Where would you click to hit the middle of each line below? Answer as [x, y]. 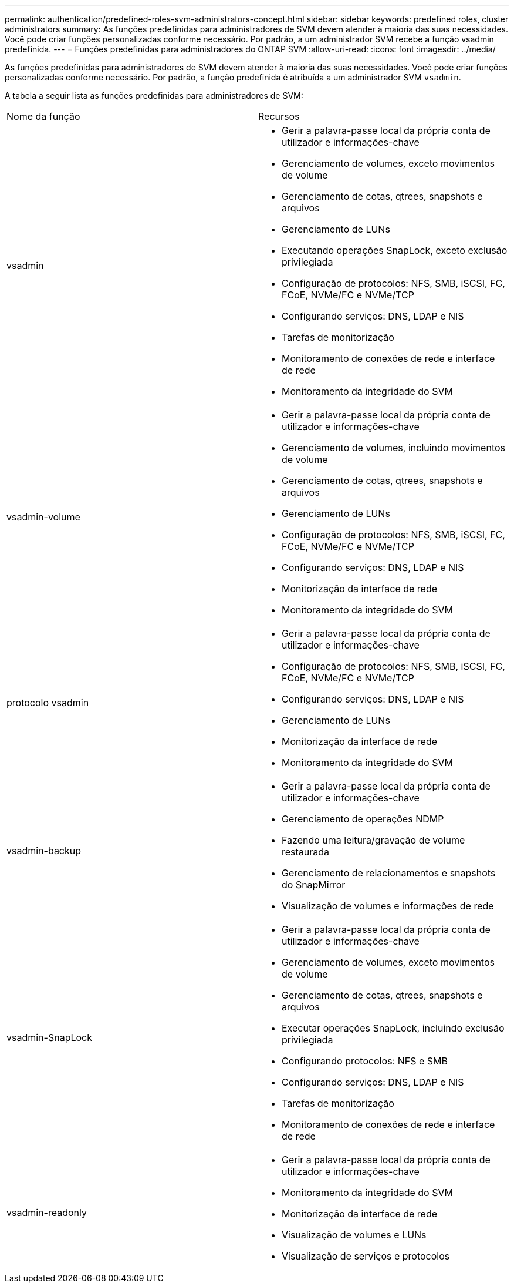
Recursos [279, 116]
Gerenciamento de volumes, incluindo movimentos [394, 448]
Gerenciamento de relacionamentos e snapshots [389, 873]
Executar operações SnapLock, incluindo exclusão [393, 1028]
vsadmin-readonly [47, 1213]
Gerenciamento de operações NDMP [363, 819]
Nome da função [43, 116]
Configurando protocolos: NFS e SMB [365, 1061]
